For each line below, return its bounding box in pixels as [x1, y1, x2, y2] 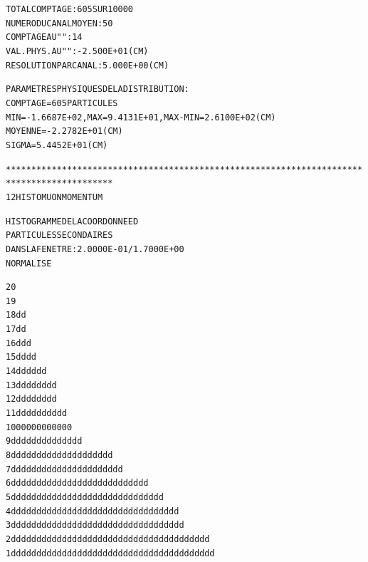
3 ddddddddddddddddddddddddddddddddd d [6, 520, 184, 531]
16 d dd [6, 338, 31, 348]
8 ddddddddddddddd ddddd [6, 450, 113, 461]
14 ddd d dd [6, 366, 47, 377]
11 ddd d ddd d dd [6, 408, 67, 419]
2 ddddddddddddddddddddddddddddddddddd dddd [6, 534, 210, 544]
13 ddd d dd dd [6, 380, 57, 390]
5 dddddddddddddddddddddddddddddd [6, 492, 164, 502]
